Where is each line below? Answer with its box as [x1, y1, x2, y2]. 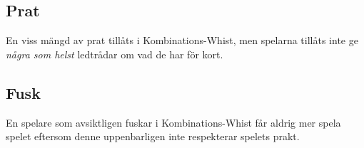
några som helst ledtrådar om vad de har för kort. [6, 46, 223, 61]
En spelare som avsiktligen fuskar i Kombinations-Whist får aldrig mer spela [6, 115, 341, 129]
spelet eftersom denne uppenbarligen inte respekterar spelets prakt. [6, 129, 300, 144]
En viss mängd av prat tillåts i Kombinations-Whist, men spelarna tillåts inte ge [6, 33, 358, 48]
